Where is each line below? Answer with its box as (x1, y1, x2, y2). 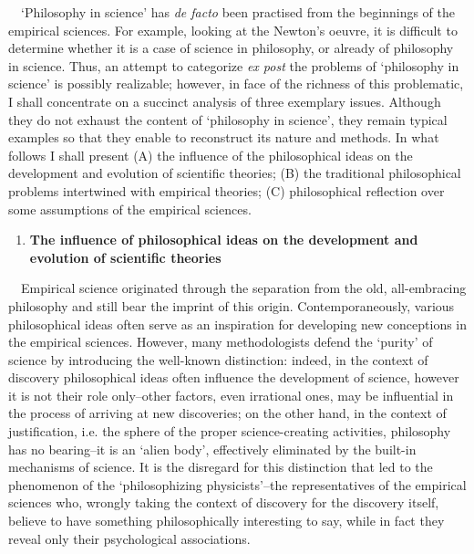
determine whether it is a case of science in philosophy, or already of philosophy (8, 38, 454, 57)
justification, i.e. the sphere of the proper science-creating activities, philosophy (8, 422, 451, 441)
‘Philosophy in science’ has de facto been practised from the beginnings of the (20, 3, 455, 21)
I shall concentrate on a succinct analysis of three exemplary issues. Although (8, 91, 441, 110)
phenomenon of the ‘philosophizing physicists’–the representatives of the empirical (8, 475, 467, 494)
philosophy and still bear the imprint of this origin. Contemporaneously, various (8, 296, 455, 315)
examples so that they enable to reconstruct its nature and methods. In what (8, 128, 439, 147)
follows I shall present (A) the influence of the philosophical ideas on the (8, 145, 413, 164)
